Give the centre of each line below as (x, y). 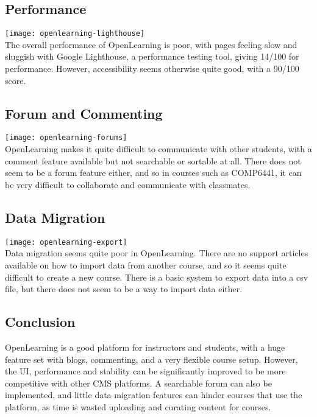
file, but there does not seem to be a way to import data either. (124, 289)
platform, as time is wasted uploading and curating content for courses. (138, 406)
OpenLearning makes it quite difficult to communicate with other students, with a (158, 149)
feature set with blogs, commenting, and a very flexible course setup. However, (151, 359)
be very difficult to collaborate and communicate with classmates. (128, 184)
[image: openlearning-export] (66, 242)
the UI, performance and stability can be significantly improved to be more (145, 371)
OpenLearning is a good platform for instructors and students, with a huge (145, 347)
